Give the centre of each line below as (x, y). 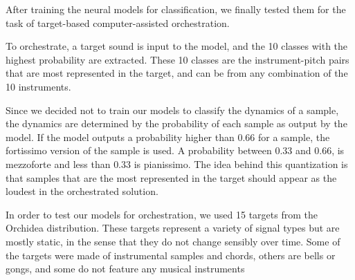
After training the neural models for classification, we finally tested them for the (176, 9)
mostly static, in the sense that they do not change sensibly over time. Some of (173, 241)
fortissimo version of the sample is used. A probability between (139, 150)
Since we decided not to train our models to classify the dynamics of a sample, (172, 110)
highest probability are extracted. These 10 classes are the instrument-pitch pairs (177, 59)
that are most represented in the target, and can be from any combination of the (177, 73)
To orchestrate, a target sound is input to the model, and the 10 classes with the (177, 46)
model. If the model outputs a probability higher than (120, 137)
